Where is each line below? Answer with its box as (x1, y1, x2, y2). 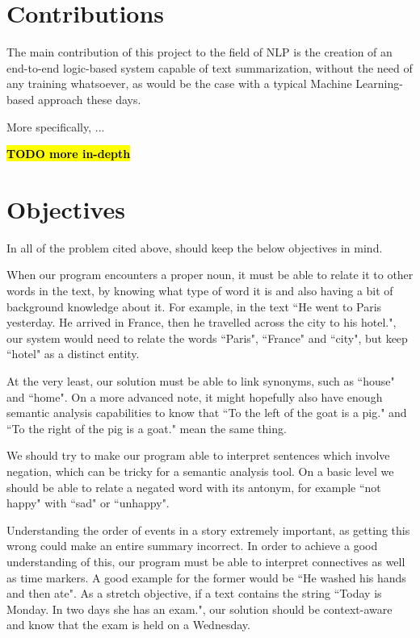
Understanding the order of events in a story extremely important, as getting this (6, 521, 410, 538)
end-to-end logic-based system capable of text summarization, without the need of (6, 59, 413, 76)
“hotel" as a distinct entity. (6, 345, 140, 362)
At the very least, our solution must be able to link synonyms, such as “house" (6, 372, 395, 389)
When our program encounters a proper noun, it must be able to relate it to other (6, 266, 414, 283)
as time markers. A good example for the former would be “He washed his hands (6, 569, 406, 586)
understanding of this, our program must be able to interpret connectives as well (6, 553, 405, 569)
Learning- (355, 75, 403, 92)
